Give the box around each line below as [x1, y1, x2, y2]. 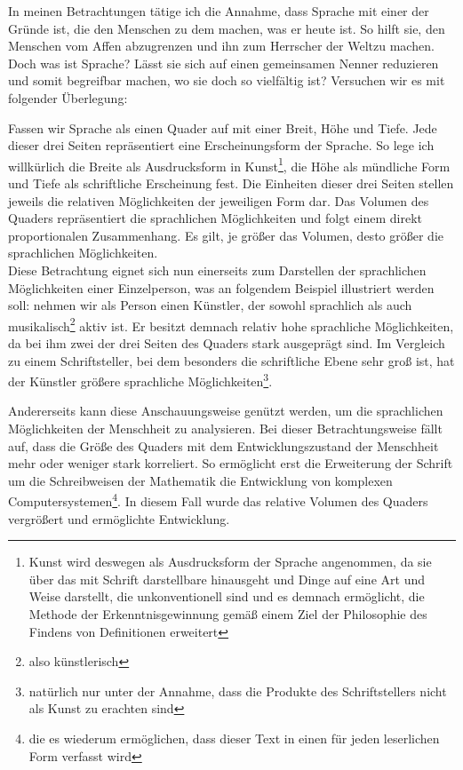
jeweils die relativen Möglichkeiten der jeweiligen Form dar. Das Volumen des [8, 191, 429, 210]
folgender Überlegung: [8, 88, 128, 107]
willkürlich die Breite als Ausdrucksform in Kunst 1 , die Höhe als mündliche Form [8, 154, 451, 175]
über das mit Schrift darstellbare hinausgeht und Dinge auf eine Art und [28, 569, 425, 588]
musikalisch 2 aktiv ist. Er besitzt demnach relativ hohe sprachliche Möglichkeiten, [8, 314, 454, 335]
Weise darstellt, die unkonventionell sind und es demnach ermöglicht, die [28, 587, 425, 606]
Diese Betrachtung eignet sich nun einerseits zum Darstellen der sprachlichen [8, 260, 427, 279]
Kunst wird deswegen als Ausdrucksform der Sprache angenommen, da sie [28, 552, 432, 571]
